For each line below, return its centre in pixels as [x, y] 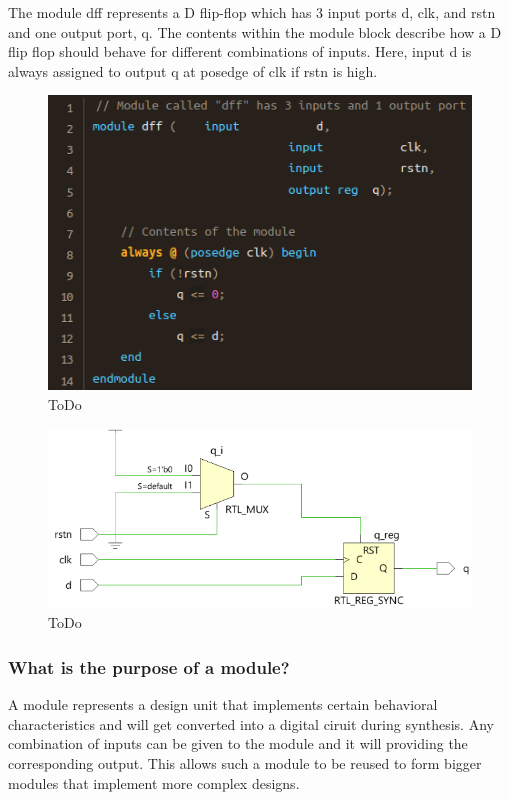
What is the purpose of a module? [149, 666]
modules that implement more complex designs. [154, 782]
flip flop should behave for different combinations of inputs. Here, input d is [240, 51]
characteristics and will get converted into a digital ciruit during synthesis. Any [251, 723]
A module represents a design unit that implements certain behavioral [223, 704]
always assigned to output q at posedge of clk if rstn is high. [193, 70]
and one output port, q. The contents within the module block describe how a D [255, 31]
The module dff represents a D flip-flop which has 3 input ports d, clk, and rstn [252, 12]
